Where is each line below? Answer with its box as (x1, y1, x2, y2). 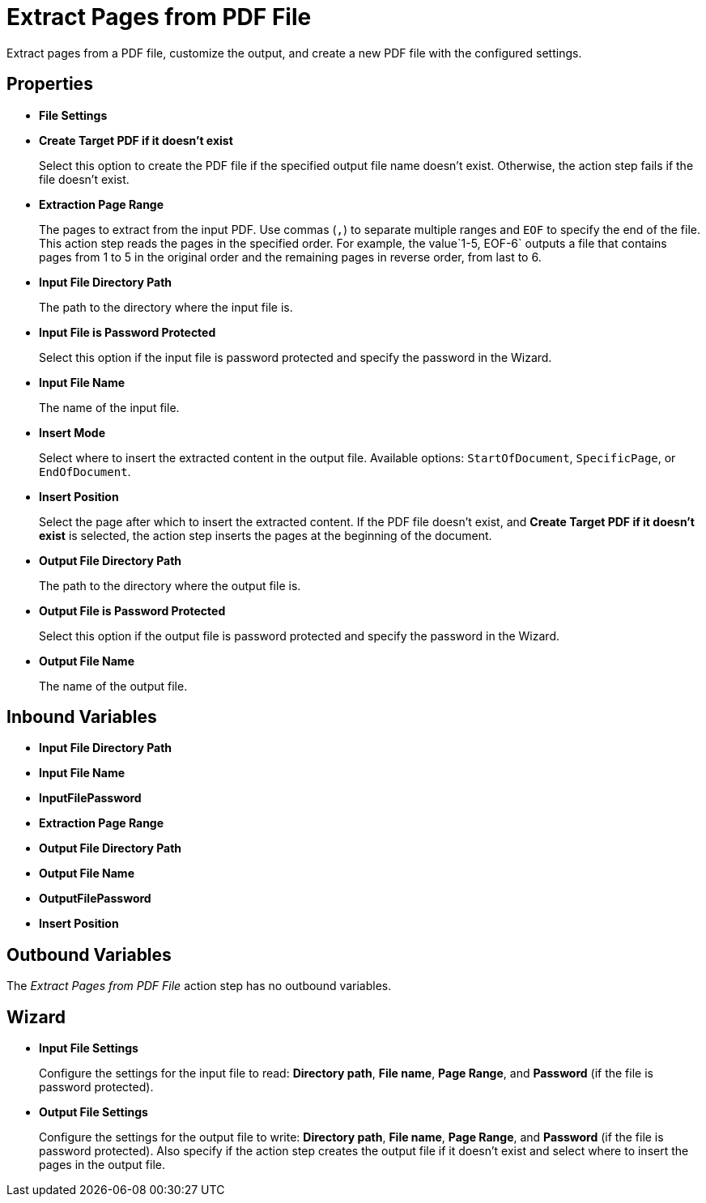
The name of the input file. (39, 400, 180, 414)
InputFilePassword (39, 791, 142, 806)
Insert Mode (39, 425, 106, 440)
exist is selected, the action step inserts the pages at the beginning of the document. (39, 528, 492, 542)
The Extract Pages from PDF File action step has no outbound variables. (6, 979, 392, 993)
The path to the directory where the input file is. (39, 300, 293, 314)
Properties (6, 74, 93, 95)
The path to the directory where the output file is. (39, 578, 301, 593)
